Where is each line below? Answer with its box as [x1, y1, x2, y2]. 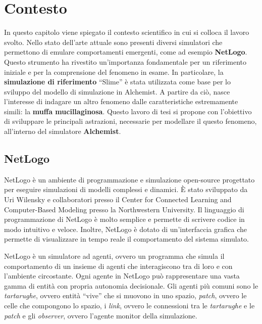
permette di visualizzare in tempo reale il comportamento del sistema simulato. [4, 234, 249, 244]
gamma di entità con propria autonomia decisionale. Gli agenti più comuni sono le [4, 280, 258, 291]
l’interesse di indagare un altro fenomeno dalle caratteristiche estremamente [4, 96, 238, 107]
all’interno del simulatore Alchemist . [4, 126, 121, 136]
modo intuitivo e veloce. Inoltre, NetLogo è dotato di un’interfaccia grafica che [4, 223, 247, 234]
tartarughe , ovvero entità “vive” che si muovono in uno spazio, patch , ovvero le [4, 290, 247, 301]
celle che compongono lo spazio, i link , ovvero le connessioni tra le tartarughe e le [4, 300, 255, 310]
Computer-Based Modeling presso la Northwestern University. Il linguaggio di [4, 204, 244, 214]
